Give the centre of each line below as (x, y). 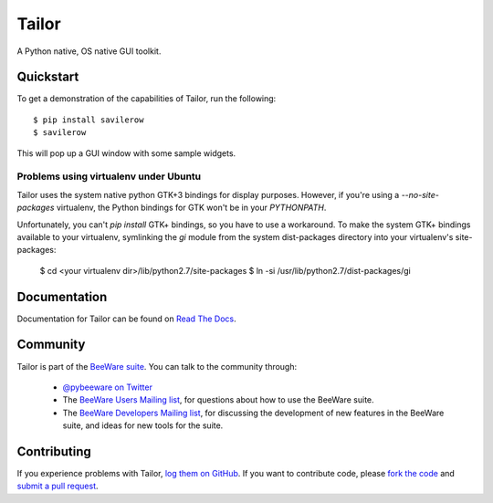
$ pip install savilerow (89, 120)
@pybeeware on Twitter (107, 387)
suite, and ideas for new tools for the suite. (143, 425)
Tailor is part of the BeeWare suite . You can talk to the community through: (157, 366)
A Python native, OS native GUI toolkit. (89, 51)
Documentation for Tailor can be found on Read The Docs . (126, 319)
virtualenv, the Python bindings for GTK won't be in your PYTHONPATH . (191, 208)
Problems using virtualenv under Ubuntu (109, 176)
